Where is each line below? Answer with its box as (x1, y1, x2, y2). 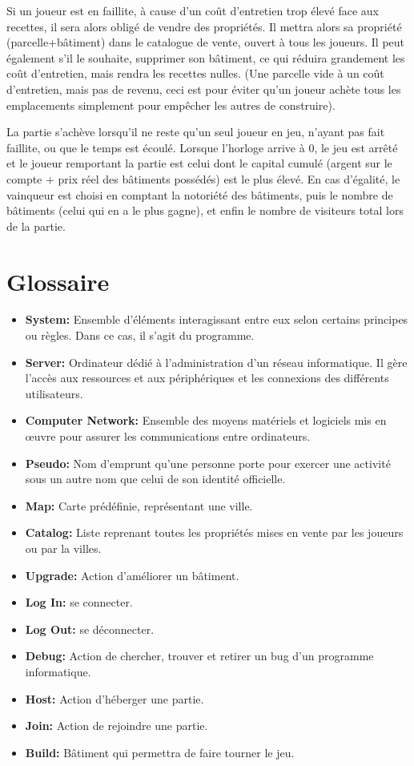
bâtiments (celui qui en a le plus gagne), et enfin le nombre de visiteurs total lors (6, 202, 404, 219)
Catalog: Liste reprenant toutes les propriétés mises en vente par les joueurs (25, 524, 404, 541)
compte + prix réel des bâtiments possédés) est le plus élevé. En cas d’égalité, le (6, 170, 400, 187)
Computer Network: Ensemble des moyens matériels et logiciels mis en (25, 412, 387, 429)
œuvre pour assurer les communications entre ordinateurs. (25, 428, 311, 444)
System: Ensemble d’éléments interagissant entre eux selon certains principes (25, 311, 408, 328)
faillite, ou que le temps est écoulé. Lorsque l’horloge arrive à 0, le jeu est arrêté (6, 139, 398, 155)
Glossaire (6, 264, 110, 297)
